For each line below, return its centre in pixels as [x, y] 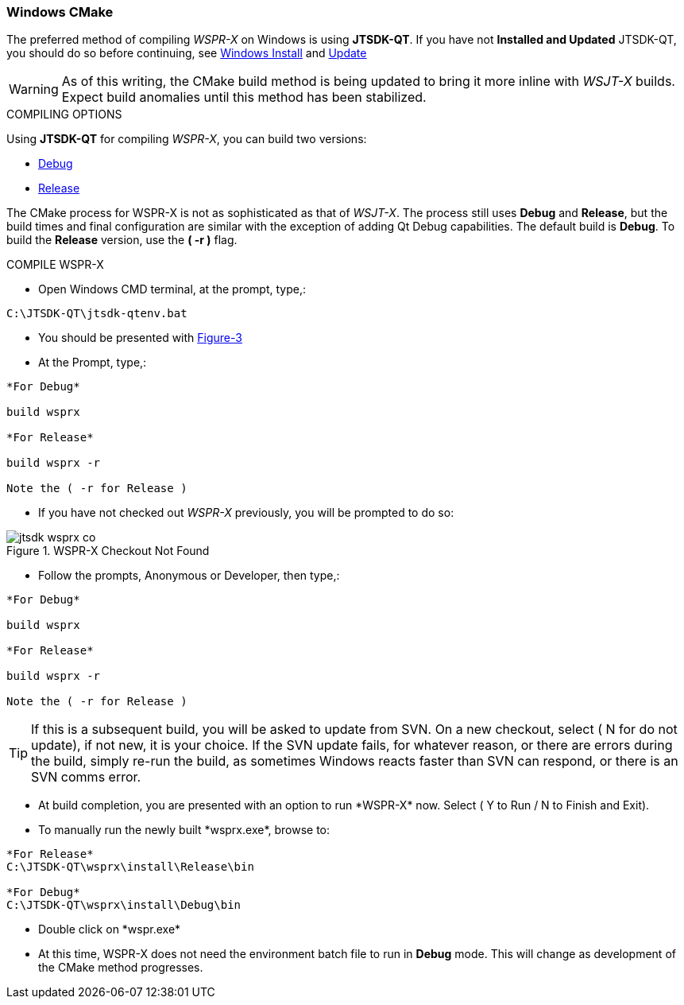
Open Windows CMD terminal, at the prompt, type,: [172, 289]
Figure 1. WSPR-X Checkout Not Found [108, 551]
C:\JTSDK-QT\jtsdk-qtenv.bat [97, 314]
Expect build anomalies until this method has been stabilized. [244, 97]
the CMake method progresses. [121, 968]
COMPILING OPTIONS [64, 114]
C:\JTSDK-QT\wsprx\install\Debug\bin [124, 905]
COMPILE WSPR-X [55, 265]
